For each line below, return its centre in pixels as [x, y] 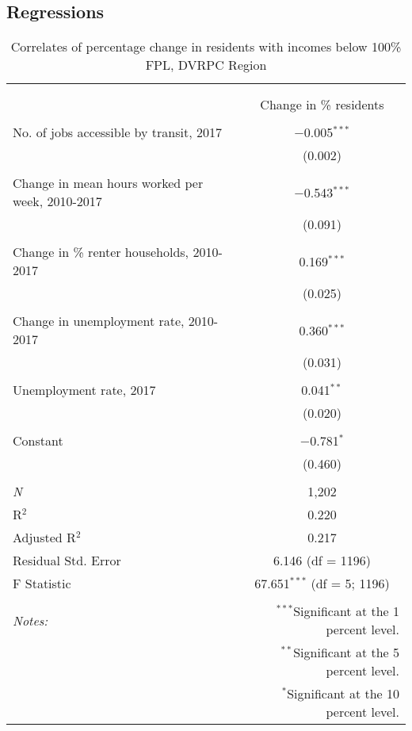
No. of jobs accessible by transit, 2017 [117, 132]
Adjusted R [44, 538]
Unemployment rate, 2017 [84, 390]
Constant [38, 441]
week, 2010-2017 [57, 201]
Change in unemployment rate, [99, 321]
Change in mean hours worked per [108, 183]
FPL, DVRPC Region [206, 65]
